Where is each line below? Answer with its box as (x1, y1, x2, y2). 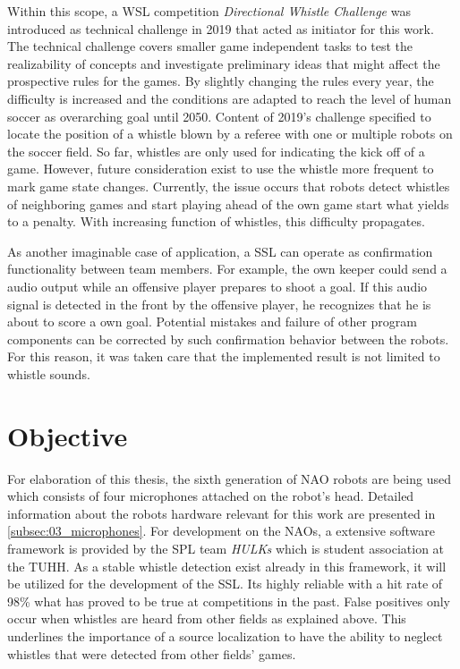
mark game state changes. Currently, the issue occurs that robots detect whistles (7, 176, 450, 195)
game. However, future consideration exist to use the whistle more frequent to (7, 159, 434, 178)
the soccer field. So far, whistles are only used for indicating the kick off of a (7, 141, 425, 160)
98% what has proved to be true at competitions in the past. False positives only (7, 591, 451, 610)
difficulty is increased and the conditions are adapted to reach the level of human (7, 89, 452, 107)
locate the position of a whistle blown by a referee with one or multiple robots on (7, 124, 453, 143)
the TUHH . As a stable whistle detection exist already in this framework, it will (7, 556, 447, 575)
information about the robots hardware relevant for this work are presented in (7, 504, 436, 522)
